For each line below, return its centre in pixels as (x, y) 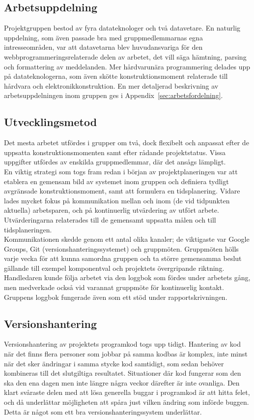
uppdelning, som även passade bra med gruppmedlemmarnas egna (103, 37)
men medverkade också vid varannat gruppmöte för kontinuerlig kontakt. (114, 287)
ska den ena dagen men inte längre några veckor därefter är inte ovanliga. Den (122, 382)
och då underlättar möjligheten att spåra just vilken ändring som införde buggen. (127, 402)
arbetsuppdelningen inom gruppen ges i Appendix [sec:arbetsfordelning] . (113, 95)
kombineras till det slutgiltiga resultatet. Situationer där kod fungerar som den (123, 373)
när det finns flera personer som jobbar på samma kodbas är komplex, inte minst (126, 354)
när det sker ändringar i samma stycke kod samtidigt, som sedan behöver (114, 363)
